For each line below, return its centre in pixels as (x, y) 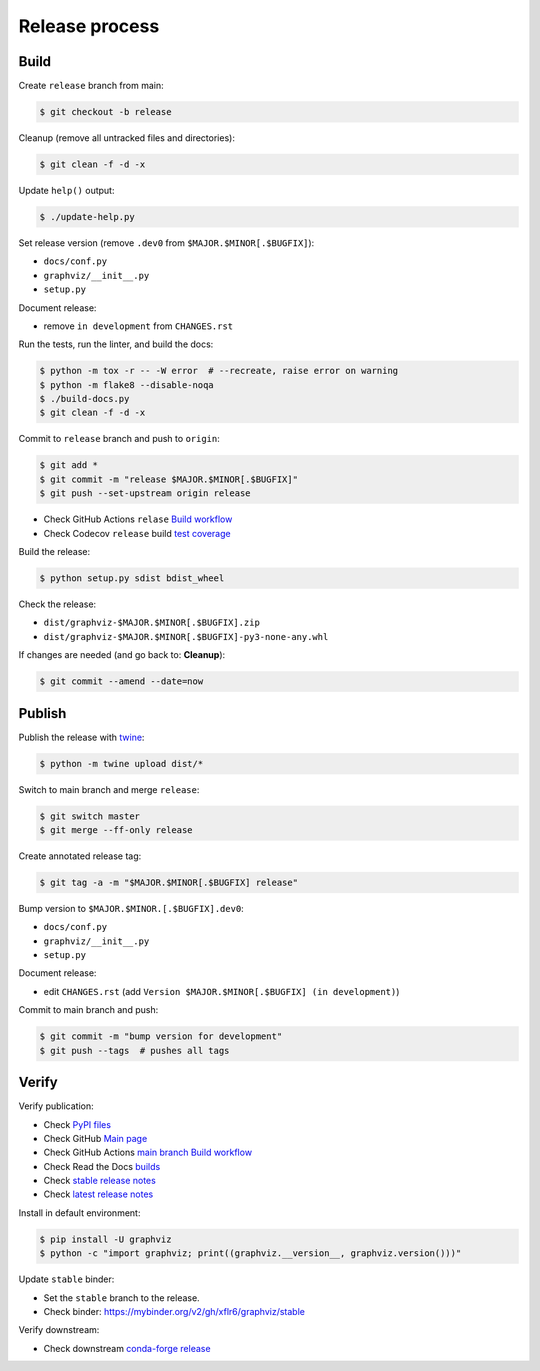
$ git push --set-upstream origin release (145, 493)
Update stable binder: (66, 1279)
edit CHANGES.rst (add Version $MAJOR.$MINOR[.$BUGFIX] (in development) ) (221, 991)
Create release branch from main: (91, 86)
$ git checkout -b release (105, 112)
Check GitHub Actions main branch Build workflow (148, 1152)
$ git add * (69, 465)
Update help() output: (66, 190)
